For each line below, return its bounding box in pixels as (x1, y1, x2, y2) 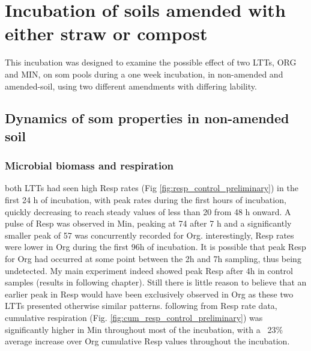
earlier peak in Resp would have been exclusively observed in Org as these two (5, 287, 294, 300)
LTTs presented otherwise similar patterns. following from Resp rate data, (5, 299, 277, 312)
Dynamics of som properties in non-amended (5, 109, 289, 127)
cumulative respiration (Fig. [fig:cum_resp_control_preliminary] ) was (5, 311, 263, 324)
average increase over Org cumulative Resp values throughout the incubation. (5, 335, 290, 347)
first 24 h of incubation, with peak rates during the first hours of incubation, (5, 194, 286, 206)
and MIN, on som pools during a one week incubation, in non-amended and (5, 67, 283, 80)
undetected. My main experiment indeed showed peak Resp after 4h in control (5, 264, 293, 276)
